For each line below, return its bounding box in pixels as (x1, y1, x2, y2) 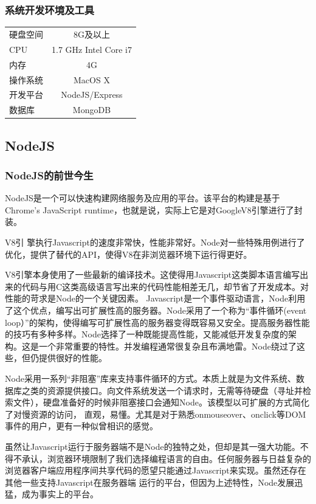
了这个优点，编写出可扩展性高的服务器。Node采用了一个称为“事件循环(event (5, 304, 307, 317)
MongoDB (72, 103, 111, 116)
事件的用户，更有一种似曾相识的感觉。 (5, 419, 158, 432)
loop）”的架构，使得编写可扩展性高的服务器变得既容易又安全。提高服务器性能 (5, 316, 310, 328)
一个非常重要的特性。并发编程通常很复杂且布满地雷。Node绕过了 (38, 339, 297, 352)
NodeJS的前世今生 (5, 167, 94, 182)
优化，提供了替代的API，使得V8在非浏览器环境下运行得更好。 (5, 247, 252, 260)
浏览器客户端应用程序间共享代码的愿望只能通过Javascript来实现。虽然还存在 (5, 464, 306, 477)
